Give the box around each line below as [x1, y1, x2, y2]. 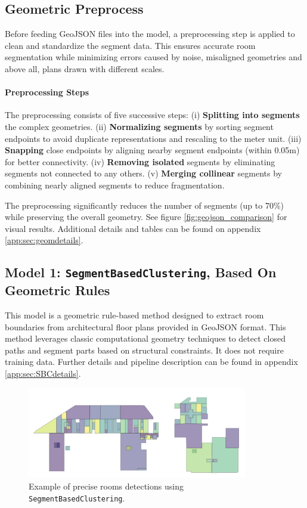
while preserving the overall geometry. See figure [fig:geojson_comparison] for [5, 210, 287, 223]
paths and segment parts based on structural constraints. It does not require [5, 343, 284, 356]
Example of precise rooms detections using [29, 480, 184, 492]
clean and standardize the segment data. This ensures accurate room [5, 39, 256, 51]
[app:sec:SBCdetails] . [5, 367, 81, 380]
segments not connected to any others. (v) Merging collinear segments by [5, 167, 283, 179]
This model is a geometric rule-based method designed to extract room [5, 309, 264, 321]
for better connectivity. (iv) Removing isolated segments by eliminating [5, 155, 275, 168]
